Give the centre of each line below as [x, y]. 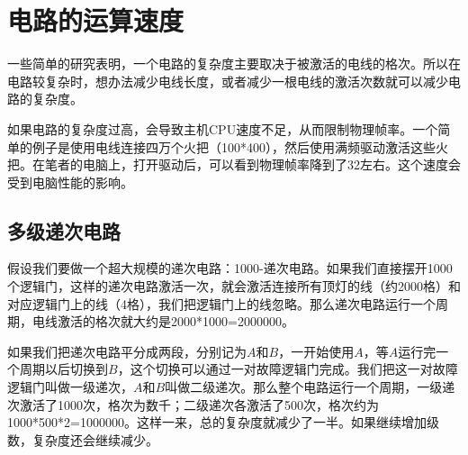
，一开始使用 [316, 351]
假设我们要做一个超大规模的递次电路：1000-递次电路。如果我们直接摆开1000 [230, 268]
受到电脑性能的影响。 [70, 182]
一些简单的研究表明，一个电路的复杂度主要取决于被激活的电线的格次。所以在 [234, 64]
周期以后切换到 [63, 369]
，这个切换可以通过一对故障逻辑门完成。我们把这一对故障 [288, 369]
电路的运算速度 [96, 20]
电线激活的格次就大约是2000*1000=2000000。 [163, 321]
